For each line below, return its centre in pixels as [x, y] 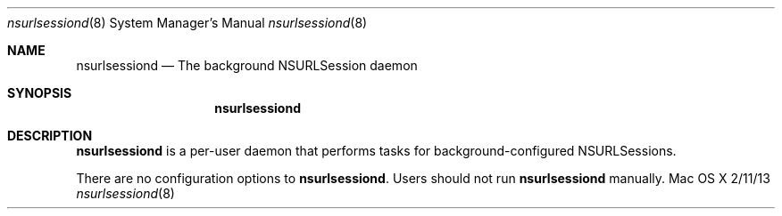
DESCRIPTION [50, 136]
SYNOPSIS [40, 93]
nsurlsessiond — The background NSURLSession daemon [247, 65]
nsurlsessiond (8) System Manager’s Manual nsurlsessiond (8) [187, 23]
